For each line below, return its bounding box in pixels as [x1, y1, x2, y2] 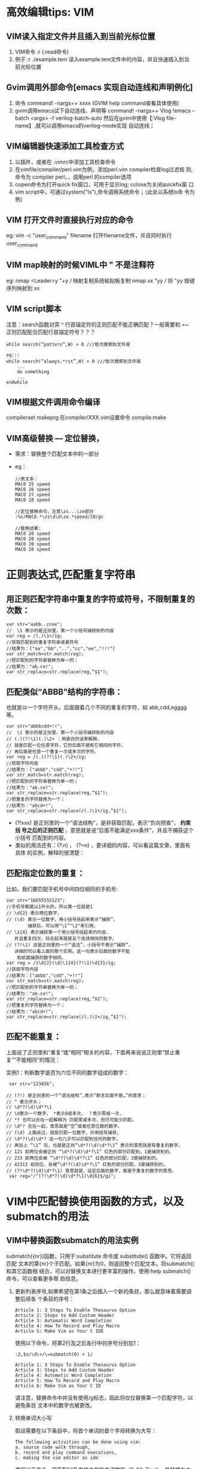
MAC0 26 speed [14, 487, 50, 493]
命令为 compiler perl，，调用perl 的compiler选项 [14, 173, 132, 180]
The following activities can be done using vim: [14, 1439, 142, 1445]
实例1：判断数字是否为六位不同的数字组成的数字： [6, 1069, 129, 1076]
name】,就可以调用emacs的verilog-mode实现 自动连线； [14, 122, 155, 129]
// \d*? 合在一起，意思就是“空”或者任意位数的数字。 [6, 1123, 123, 1129]
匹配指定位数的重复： [6, 868, 85, 879]
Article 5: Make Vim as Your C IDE [14, 1328, 104, 1334]
